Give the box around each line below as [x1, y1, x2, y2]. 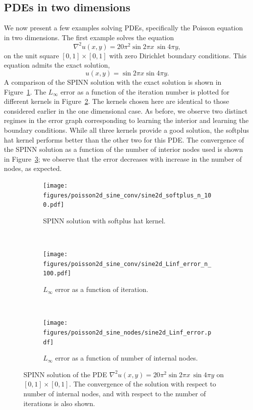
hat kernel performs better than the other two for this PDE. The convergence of [4, 134, 244, 145]
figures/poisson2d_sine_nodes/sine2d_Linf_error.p [43, 329, 211, 336]
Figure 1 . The [4, 86, 46, 96]
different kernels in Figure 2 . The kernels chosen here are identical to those [4, 96, 229, 106]
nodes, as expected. [4, 163, 62, 173]
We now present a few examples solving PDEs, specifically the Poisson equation [4, 23, 243, 33]
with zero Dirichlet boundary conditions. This [109, 50, 247, 60]
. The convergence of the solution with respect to [69, 379, 216, 389]
